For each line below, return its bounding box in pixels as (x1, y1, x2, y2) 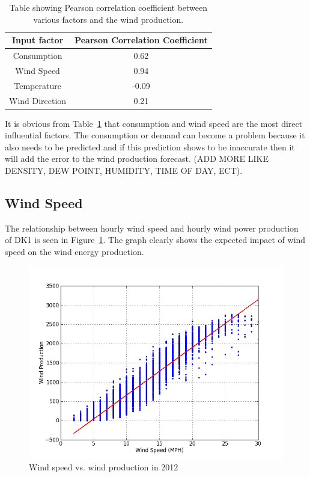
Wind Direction (9, 94, 67, 106)
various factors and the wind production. (33, 13, 184, 25)
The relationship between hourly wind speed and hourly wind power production (5, 221, 299, 234)
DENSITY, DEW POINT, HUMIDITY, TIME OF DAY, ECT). (5, 164, 243, 177)
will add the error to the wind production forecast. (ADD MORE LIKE (5, 152, 269, 165)
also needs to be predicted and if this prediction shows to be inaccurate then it (5, 140, 295, 153)
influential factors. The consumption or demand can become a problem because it (5, 129, 305, 141)
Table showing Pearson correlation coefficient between (9, 1, 208, 13)
